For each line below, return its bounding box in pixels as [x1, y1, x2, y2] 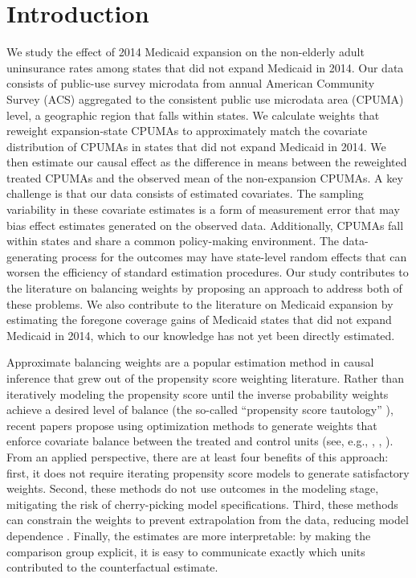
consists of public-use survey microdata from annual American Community [6, 75, 375, 92]
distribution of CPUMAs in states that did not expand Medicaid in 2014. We [6, 137, 386, 154]
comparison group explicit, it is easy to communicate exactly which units [6, 543, 365, 560]
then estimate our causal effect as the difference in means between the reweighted [6, 154, 407, 170]
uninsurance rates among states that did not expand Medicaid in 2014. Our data [6, 59, 404, 76]
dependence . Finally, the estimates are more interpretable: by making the [6, 527, 371, 543]
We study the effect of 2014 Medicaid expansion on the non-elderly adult [6, 43, 365, 60]
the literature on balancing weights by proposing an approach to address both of [6, 280, 402, 297]
